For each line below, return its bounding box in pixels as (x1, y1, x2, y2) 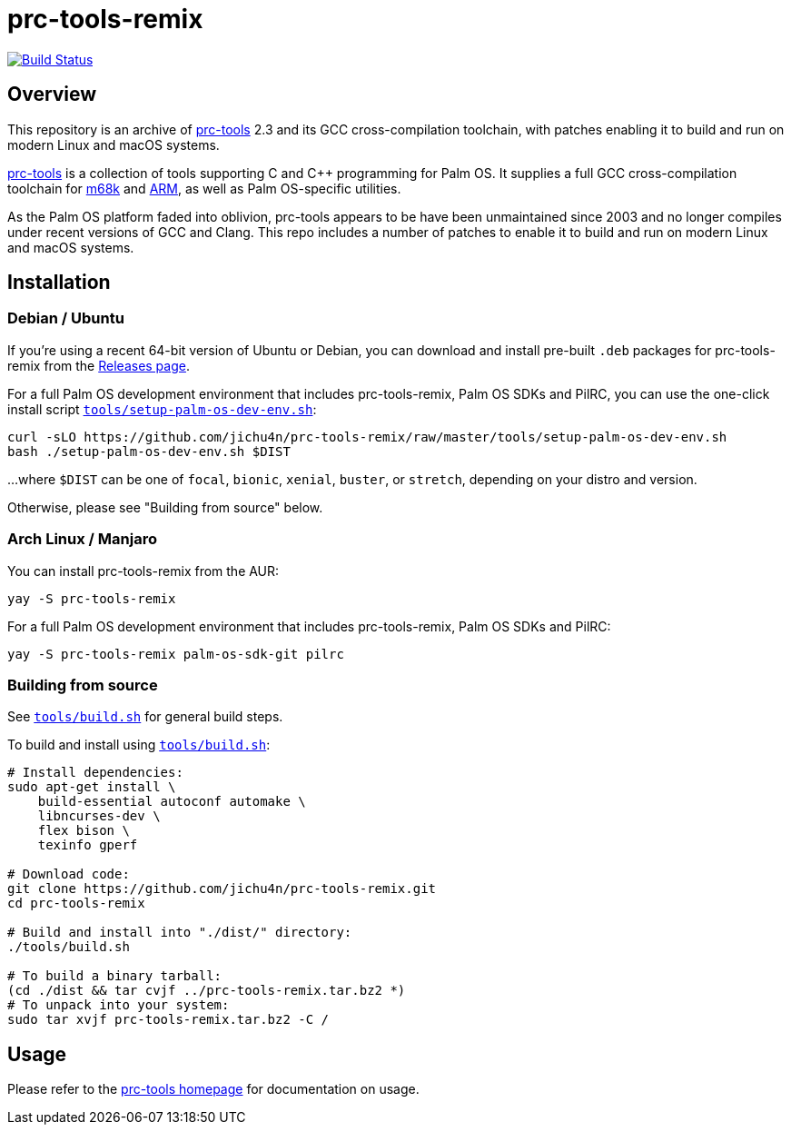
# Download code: (7, 867, 130, 882)
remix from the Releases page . (7, 357, 190, 373)
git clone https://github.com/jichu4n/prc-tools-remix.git (7, 881, 437, 897)
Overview (7, 83, 97, 106)
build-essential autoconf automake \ (37, 794, 306, 809)
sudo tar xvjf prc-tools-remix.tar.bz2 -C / (7, 1012, 330, 1028)
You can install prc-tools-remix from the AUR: (7, 562, 280, 579)
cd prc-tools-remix (7, 896, 145, 911)
